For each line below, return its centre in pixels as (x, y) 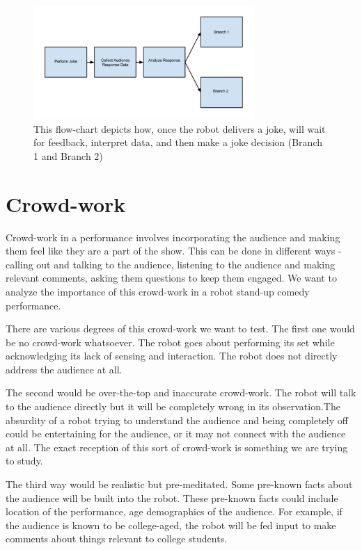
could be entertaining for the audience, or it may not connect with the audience (176, 434)
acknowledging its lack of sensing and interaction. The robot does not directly (172, 356)
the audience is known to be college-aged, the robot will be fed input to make (171, 525)
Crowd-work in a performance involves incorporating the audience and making (173, 237)
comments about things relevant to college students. (117, 539)
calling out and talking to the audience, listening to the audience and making (171, 264)
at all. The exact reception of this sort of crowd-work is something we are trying (177, 447)
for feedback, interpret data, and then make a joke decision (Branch (178, 142)
